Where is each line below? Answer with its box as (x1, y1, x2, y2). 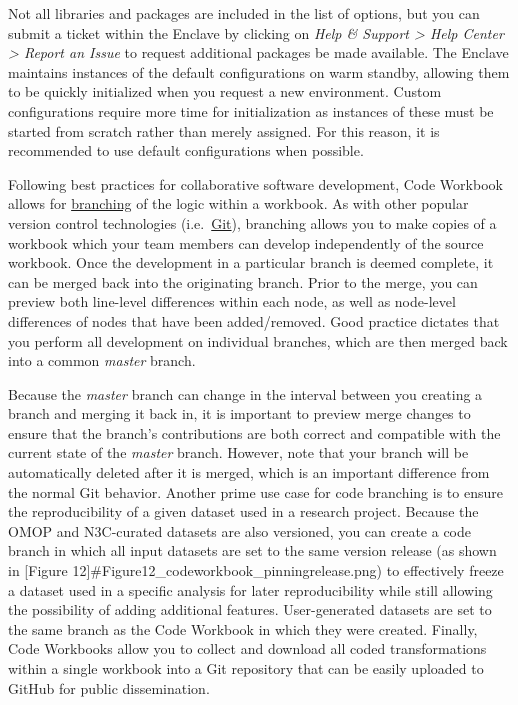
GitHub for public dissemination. (8, 677, 210, 698)
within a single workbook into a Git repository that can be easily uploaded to (8, 658, 484, 678)
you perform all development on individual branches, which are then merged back (8, 330, 508, 351)
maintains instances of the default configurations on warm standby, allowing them (8, 61, 510, 82)
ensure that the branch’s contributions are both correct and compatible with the (8, 422, 501, 443)
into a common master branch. (8, 350, 196, 371)
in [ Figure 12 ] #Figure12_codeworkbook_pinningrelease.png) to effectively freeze (8, 560, 504, 581)
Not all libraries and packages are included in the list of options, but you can (8, 3, 480, 23)
